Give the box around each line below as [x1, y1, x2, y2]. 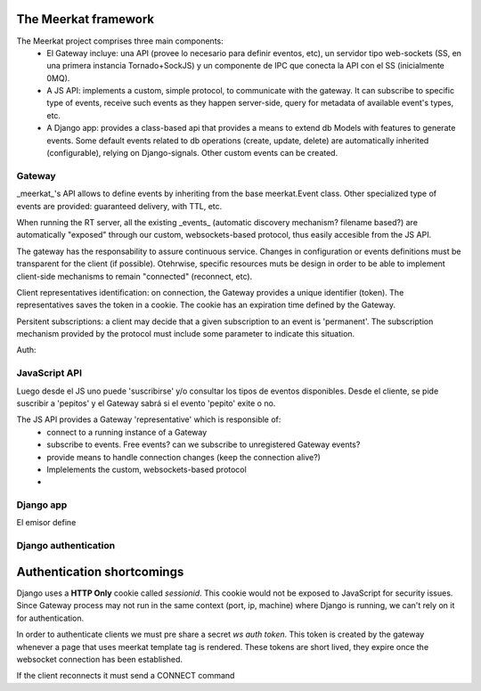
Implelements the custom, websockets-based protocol [46, 464, 247, 475]
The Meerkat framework [16, 12, 155, 27]
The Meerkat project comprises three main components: [16, 36, 224, 46]
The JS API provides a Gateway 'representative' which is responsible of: [16, 414, 281, 425]
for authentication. [16, 613, 85, 623]
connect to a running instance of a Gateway [46, 427, 208, 437]
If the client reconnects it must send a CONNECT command [16, 671, 235, 681]
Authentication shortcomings [16, 564, 184, 579]
